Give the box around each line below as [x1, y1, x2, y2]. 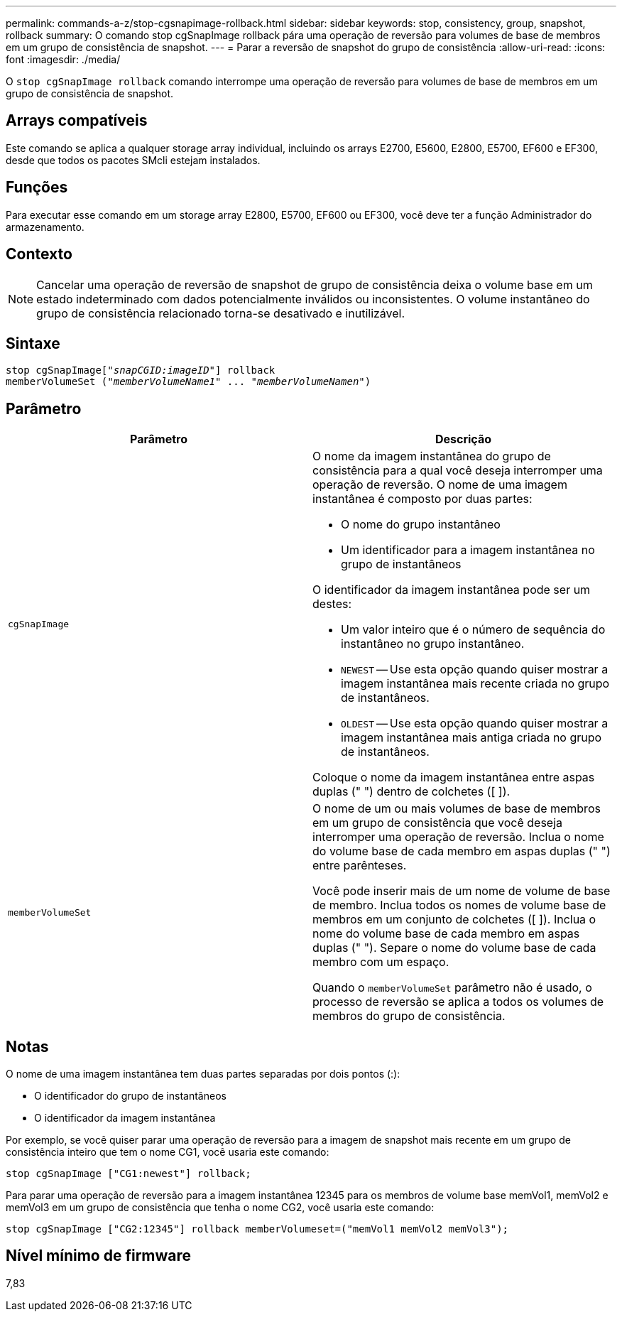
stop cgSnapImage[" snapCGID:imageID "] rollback [6, 364, 275, 376]
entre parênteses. [312, 858, 407, 873]
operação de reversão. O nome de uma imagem [312, 477, 567, 492]
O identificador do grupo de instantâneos [34, 1090, 227, 1102]
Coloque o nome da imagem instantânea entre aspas [312, 770, 595, 785]
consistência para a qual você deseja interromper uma [312, 463, 603, 478]
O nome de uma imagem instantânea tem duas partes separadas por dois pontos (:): [6, 1068, 400, 1080]
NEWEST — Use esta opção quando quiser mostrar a [341, 662, 609, 677]
